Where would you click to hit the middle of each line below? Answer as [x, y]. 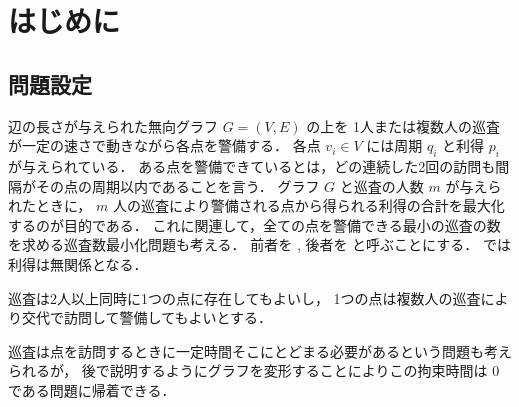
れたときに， [50, 205]
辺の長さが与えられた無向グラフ [113, 125]
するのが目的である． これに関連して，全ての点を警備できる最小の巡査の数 [254, 224]
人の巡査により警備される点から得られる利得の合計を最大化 [308, 205]
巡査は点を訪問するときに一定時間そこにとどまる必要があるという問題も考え [260, 350]
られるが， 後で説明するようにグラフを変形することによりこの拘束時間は [248, 370]
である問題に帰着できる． [92, 389]
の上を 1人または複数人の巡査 [403, 125]
